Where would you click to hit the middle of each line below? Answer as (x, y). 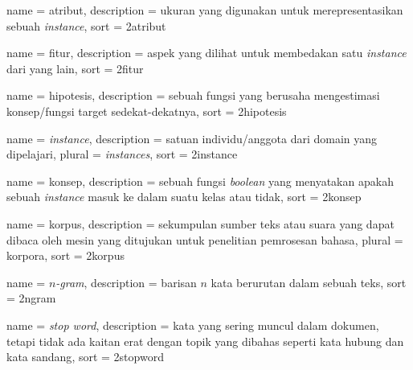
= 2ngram (31, 298)
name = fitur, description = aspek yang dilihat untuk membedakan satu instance (206, 53)
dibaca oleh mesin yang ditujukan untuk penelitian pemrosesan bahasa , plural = (205, 239)
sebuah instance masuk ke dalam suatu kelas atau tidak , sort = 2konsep (184, 197)
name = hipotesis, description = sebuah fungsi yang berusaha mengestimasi (193, 95)
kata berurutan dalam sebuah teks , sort (309, 282)
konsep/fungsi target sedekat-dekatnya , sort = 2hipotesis (147, 111)
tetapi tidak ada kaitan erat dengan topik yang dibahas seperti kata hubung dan (205, 341)
